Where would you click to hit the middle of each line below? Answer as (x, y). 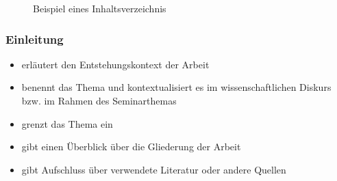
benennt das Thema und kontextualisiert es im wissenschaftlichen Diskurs (176, 87)
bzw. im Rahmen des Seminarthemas (99, 100)
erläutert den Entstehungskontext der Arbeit (115, 64)
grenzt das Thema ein (67, 123)
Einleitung (35, 39)
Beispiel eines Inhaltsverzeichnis (100, 8)
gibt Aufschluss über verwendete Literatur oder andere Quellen (154, 169)
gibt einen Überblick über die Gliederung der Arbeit (131, 147)
